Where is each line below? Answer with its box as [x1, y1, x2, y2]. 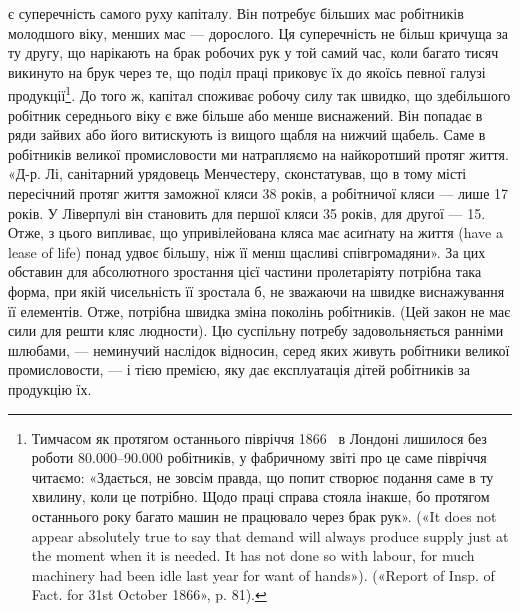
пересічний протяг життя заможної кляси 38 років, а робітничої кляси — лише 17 [8, 183, 509, 203]
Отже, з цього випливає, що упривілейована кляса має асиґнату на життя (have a [8, 222, 503, 243]
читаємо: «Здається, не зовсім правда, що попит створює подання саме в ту [31, 466, 494, 487]
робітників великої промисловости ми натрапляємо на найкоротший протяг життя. [8, 143, 509, 164]
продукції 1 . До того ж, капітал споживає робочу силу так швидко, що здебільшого [8, 82, 511, 106]
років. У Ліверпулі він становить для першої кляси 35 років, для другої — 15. [8, 202, 486, 223]
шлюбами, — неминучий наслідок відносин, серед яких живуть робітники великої [8, 339, 510, 360]
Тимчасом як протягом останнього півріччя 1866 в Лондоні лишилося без [31, 427, 487, 448]
